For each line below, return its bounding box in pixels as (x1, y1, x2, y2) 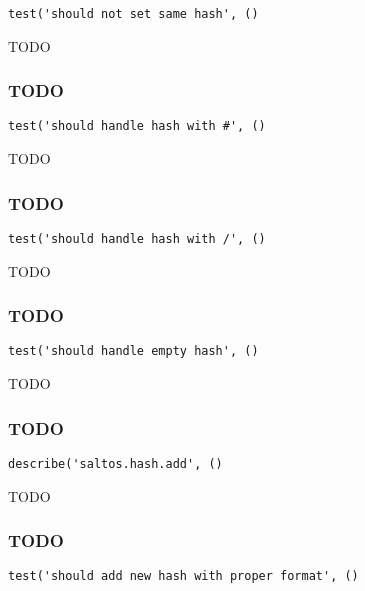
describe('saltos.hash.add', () (8, 456, 223, 471)
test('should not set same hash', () (8, 7, 259, 21)
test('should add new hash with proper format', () (8, 569, 359, 584)
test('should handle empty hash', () (8, 344, 259, 359)
